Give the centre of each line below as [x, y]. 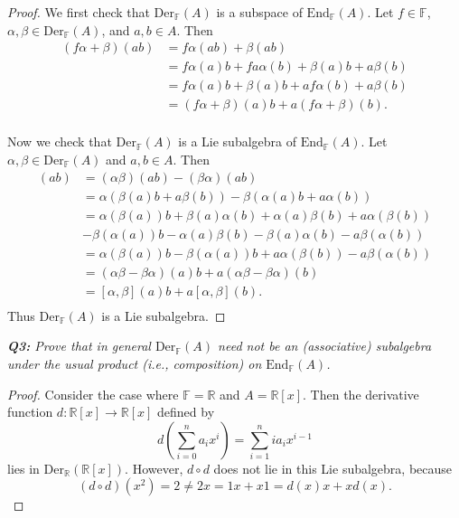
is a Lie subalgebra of [237, 141]
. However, [154, 468]
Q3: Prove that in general [79, 346]
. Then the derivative [361, 394]
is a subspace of [259, 12]
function [30, 412]
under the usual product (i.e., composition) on [135, 363]
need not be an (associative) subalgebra [325, 346]
